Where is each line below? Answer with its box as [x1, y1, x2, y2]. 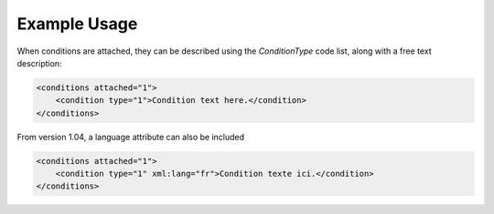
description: [16, 57, 63, 68]
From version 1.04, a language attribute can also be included [16, 131, 245, 142]
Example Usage [16, 14, 138, 34]
